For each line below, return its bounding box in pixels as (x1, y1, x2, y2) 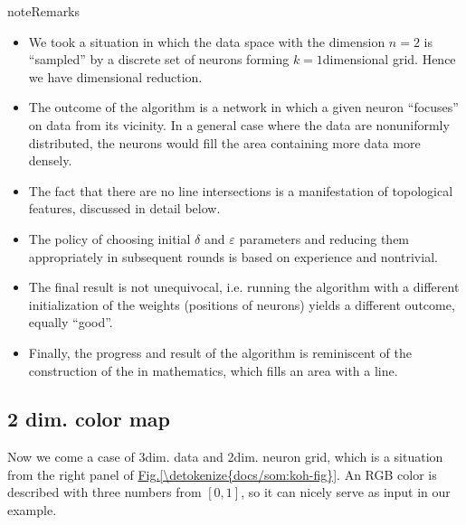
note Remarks (7, 2, 81, 20)
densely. (28, 151, 72, 170)
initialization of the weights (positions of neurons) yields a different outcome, (28, 295, 455, 314)
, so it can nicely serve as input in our (241, 483, 451, 502)
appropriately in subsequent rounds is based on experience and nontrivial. (28, 247, 438, 266)
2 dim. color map (7, 405, 170, 433)
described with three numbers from (7, 483, 202, 502)
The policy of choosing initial (28, 229, 191, 248)
